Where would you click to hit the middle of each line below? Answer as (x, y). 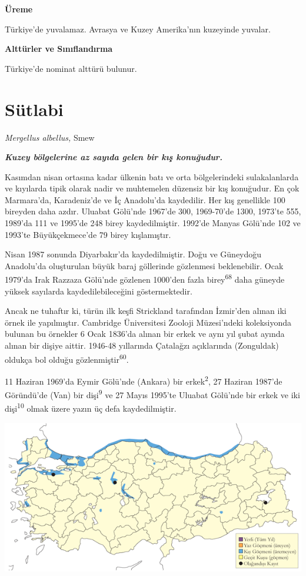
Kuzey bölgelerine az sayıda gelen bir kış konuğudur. (114, 157)
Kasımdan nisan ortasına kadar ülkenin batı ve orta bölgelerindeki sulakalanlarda (152, 176)
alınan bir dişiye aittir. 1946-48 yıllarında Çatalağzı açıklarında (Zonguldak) (142, 345)
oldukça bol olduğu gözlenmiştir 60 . (67, 358)
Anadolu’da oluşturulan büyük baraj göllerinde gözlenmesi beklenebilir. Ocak (144, 265)
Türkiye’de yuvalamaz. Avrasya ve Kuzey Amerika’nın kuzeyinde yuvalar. (138, 29)
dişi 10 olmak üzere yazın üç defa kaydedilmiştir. (91, 408)
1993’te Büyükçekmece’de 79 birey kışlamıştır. (88, 234)
